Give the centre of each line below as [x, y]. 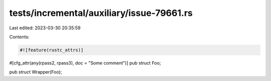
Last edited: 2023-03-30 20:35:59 [45, 28]
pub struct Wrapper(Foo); [36, 72]
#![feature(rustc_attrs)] [52, 50]
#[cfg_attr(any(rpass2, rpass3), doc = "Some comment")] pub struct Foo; [85, 63]
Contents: [19, 37]
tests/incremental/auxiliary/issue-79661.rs [101, 13]
